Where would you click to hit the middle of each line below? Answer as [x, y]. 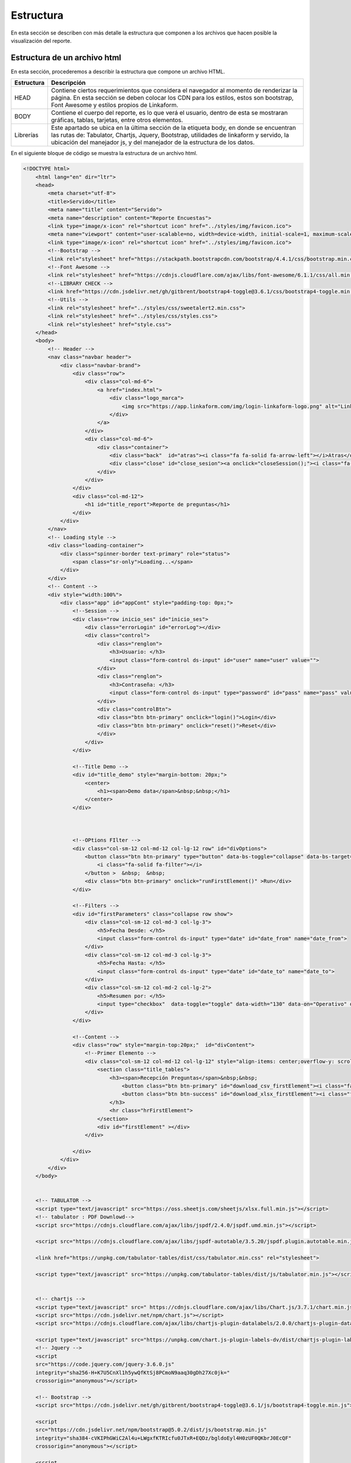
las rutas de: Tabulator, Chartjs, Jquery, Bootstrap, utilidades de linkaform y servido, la [170, 135]
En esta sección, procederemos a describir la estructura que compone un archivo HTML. [118, 71]
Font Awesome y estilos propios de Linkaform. [115, 105]
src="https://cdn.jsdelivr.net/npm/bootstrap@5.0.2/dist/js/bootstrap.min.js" [151, 1430]
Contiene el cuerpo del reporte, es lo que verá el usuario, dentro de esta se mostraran [169, 113]
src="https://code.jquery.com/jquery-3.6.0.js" [105, 1364]
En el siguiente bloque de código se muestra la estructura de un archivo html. [104, 153]
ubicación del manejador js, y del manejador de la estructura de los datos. [153, 142]
